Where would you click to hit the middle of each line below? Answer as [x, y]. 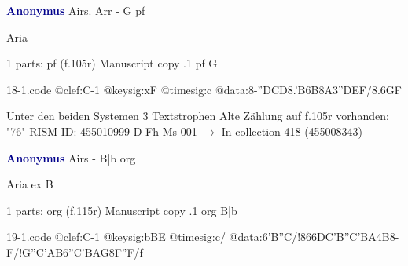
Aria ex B [30, 184]
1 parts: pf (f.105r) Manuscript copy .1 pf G [112, 63]
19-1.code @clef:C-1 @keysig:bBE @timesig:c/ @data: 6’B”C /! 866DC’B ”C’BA [191, 237]
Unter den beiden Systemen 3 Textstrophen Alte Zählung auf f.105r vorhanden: [198, 116]
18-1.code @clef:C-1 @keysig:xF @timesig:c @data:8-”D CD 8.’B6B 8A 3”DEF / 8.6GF [204, 89]
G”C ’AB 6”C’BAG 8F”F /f [83, 251]
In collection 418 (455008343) [292, 131]
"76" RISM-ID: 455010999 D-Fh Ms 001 [102, 131]
